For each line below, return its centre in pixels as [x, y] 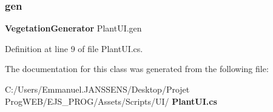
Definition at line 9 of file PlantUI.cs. [74, 48]
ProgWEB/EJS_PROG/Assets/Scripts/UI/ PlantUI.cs [111, 101]
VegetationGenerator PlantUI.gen [73, 28]
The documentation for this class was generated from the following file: [137, 69]
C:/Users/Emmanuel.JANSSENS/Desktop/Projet [97, 89]
